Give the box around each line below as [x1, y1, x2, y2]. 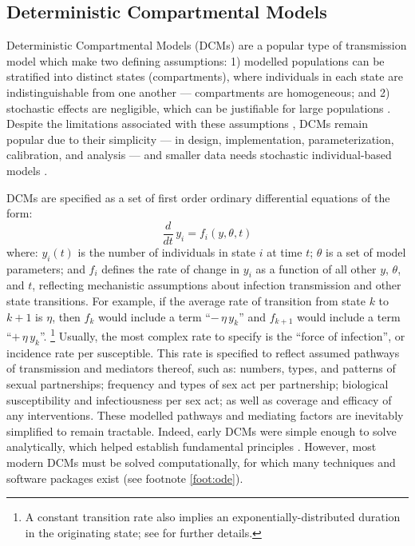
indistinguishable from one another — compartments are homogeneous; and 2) [6, 83, 390, 100]
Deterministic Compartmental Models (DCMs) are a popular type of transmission [6, 37, 407, 54]
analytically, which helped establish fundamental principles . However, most [6, 438, 377, 455]
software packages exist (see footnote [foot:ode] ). [6, 469, 243, 486]
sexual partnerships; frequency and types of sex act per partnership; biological [6, 376, 389, 393]
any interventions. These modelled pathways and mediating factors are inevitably [6, 407, 404, 424]
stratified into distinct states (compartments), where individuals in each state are [6, 68, 403, 85]
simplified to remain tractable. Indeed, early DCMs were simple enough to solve [6, 422, 397, 439]
